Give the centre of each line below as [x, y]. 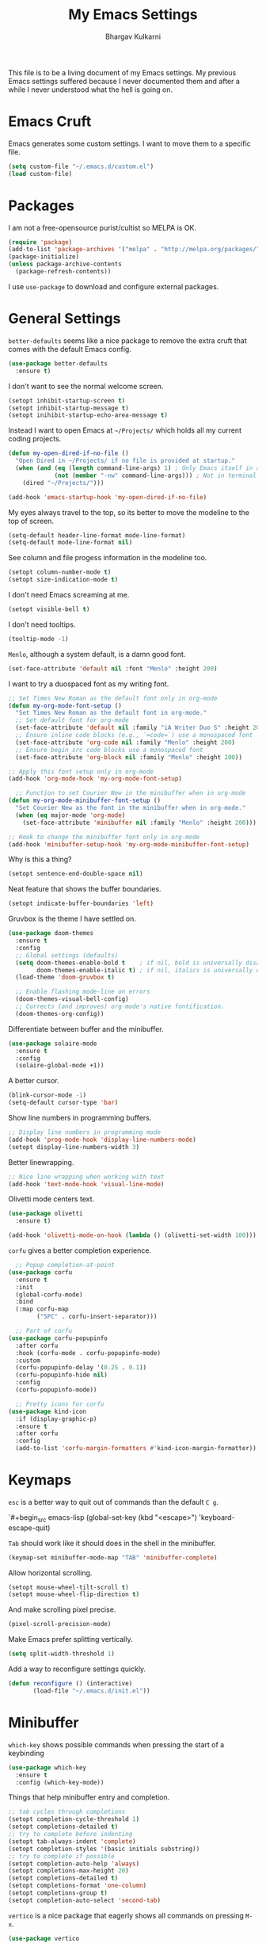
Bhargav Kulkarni [133, 36]
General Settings [65, 319]
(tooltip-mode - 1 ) [38, 639]
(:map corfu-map [42, 1309]
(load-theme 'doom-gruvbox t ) [65, 977]
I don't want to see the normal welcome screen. [86, 386]
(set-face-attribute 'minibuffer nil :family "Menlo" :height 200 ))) [140, 823]
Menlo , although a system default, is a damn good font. [97, 654]
